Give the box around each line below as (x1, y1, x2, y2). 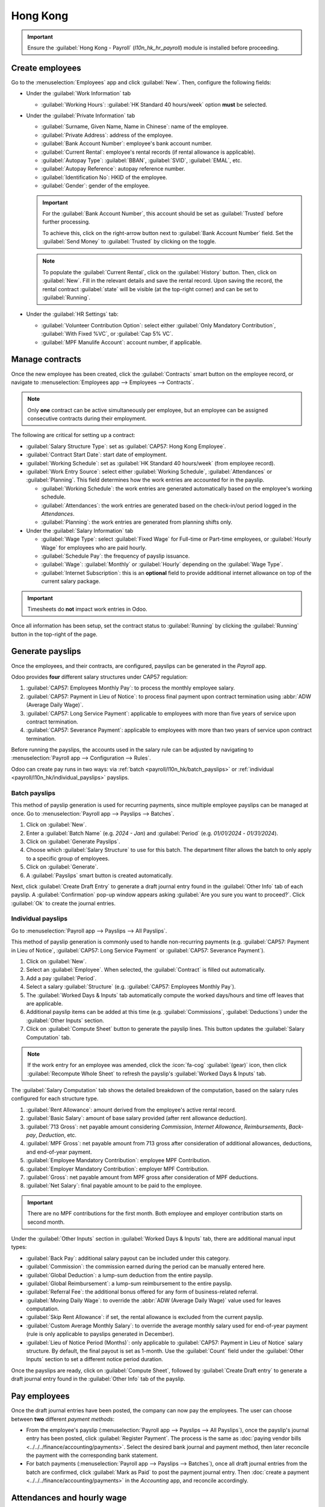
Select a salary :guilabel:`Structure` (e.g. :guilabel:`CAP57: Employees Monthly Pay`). (26, 983, 236, 990)
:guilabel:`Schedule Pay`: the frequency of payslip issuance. (41, 552, 190, 559)
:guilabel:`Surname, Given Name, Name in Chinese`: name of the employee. (41, 123, 229, 130)
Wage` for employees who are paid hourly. (41, 544, 147, 551)
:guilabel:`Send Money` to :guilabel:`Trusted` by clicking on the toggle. (42, 238, 217, 245)
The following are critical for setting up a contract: (11, 432, 135, 439)
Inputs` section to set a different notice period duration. (26, 1356, 164, 1363)
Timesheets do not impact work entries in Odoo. (27, 605, 147, 612)
